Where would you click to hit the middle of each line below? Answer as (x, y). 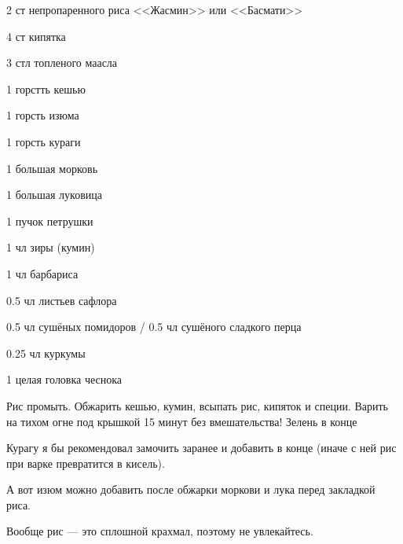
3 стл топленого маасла (62, 62)
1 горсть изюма (43, 115)
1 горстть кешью (46, 88)
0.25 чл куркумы (46, 353)
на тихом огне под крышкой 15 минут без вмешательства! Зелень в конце (182, 421)
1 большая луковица (54, 195)
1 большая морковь (52, 168)
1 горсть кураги (44, 141)
